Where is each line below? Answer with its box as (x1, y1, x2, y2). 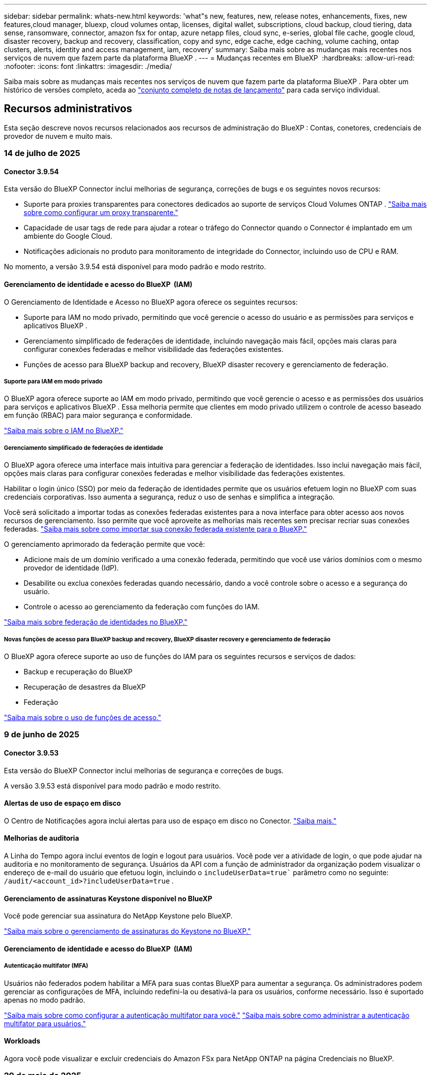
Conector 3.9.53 (4, 748, 59, 757)
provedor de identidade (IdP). (24, 564, 119, 572)
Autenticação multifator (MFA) (4, 962, 89, 970)
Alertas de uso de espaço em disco (4, 799, 121, 808)
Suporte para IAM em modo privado (4, 378, 103, 385)
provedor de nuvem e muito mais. (4, 131, 113, 140)
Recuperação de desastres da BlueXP (24, 683, 146, 691)
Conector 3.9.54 (4, 167, 59, 176)
